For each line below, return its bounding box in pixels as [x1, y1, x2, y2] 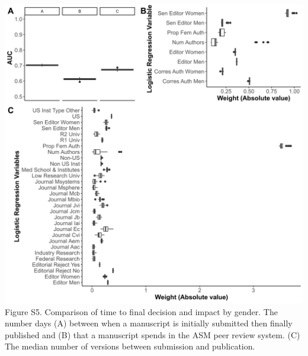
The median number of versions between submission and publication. [5, 340, 255, 352]
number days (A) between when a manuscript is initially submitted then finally [5, 317, 293, 329]
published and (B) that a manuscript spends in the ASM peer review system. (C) [5, 328, 300, 341]
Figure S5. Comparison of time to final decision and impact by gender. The [5, 305, 278, 317]
